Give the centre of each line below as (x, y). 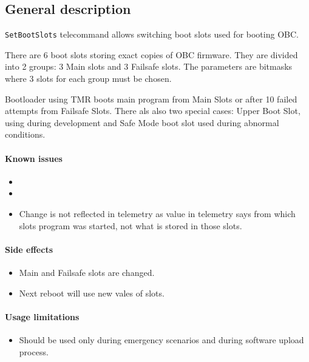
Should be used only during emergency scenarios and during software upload (161, 339)
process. (34, 351)
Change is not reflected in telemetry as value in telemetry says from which (157, 213)
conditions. (25, 134)
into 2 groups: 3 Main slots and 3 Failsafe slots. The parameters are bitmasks (149, 66)
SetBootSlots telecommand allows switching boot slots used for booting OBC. (152, 34)
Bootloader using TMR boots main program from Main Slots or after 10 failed (151, 99)
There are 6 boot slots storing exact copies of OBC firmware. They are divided (151, 54)
